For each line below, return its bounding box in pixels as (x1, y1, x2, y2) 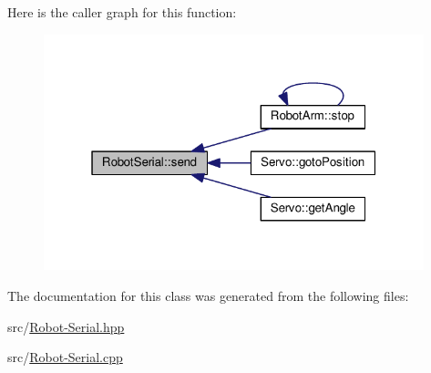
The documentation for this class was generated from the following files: (7, 286, 409, 306)
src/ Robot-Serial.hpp (7, 316, 125, 336)
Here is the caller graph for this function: (7, 3, 237, 21)
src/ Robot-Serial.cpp (7, 347, 123, 367)
